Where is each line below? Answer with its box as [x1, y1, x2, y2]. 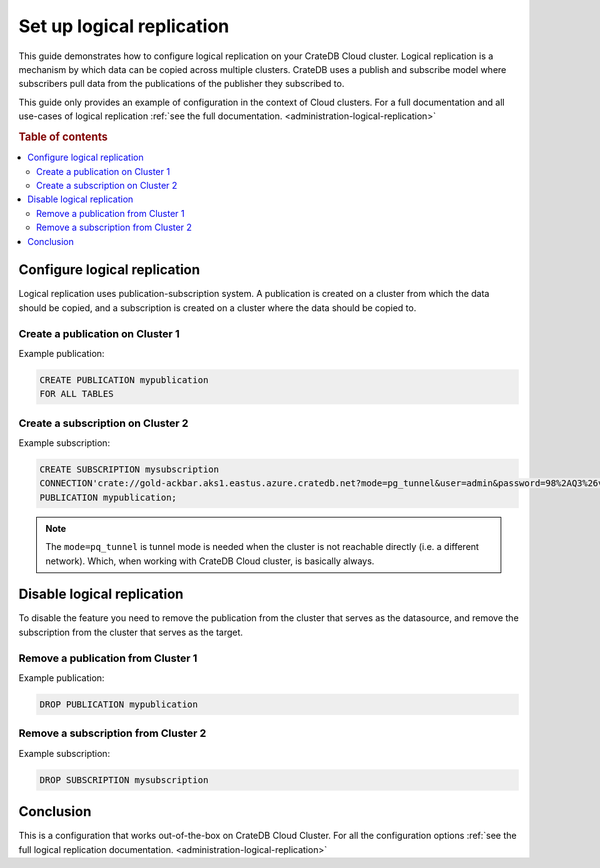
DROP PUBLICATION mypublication [39, 699, 199, 710]
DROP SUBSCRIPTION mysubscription [39, 774, 209, 785]
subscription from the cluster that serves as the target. [18, 626, 244, 638]
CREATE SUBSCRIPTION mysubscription [39, 464, 220, 475]
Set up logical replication [18, 15, 230, 37]
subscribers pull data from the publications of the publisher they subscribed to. [18, 78, 345, 90]
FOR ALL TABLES [39, 388, 114, 400]
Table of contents [18, 130, 109, 144]
